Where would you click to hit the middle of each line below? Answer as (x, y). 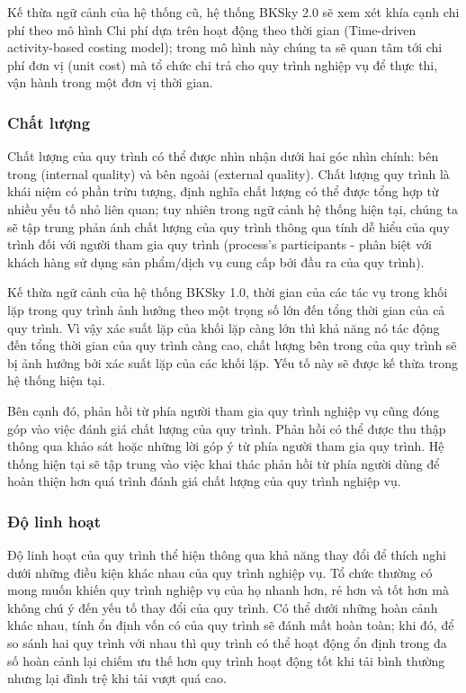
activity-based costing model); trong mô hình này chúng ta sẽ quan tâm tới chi (225, 47)
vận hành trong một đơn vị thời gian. (110, 82)
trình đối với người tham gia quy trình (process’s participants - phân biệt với (220, 244)
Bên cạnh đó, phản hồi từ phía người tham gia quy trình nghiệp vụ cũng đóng (224, 410)
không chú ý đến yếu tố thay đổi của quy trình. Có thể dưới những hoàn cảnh (223, 607)
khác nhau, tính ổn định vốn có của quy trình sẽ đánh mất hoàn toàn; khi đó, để (231, 625)
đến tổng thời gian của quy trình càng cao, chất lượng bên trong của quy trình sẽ (232, 345)
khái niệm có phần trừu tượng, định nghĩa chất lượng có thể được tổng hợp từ (223, 191)
